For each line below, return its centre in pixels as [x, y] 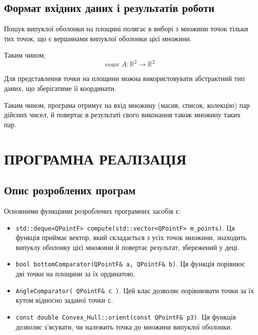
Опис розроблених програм [70, 190]
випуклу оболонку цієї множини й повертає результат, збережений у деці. [128, 247]
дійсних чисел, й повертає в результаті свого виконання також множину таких [122, 115]
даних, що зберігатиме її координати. [60, 88]
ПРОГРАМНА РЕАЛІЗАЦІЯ [95, 158]
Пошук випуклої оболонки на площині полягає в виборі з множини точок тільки [126, 29]
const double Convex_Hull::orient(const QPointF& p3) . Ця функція [126, 317]
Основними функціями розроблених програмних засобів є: [92, 211]
